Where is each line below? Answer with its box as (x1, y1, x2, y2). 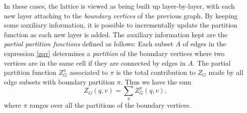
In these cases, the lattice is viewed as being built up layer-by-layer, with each (4, 1, 235, 11)
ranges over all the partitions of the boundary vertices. (29, 99, 191, 110)
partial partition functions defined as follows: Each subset (4, 39, 174, 49)
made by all (208, 67, 244, 77)
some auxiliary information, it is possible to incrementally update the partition (4, 20, 238, 30)
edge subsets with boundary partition (4, 76, 115, 86)
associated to (69, 67, 108, 77)
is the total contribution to (116, 67, 196, 77)
